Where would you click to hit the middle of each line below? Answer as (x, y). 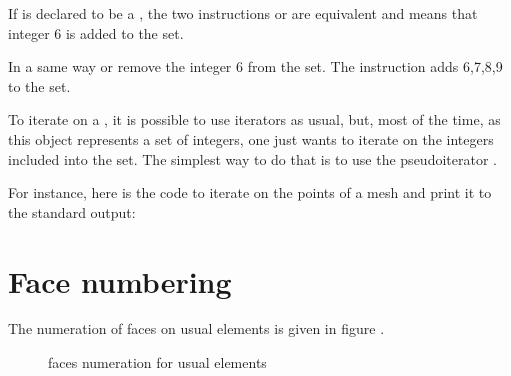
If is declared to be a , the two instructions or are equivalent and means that (243, 13)
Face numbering (120, 280)
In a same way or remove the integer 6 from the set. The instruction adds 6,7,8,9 (255, 66)
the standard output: (72, 211)
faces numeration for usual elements (157, 362)
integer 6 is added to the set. (96, 32)
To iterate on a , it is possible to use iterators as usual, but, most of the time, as (254, 119)
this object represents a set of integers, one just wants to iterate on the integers (251, 138)
